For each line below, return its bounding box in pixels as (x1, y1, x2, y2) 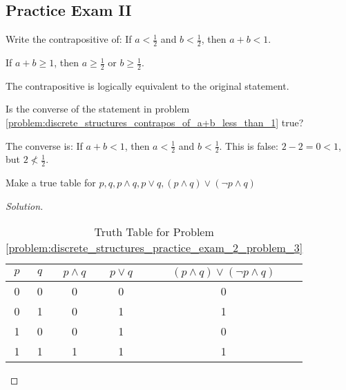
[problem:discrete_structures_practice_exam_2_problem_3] (6, 240, 303, 256)
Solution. (6, 198, 44, 213)
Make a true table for (6, 175, 96, 190)
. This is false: (219, 138, 278, 153)
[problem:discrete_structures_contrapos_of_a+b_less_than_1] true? (6, 115, 304, 130)
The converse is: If (6, 138, 83, 153)
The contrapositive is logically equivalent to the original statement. (6, 78, 289, 92)
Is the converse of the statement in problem (6, 101, 190, 116)
